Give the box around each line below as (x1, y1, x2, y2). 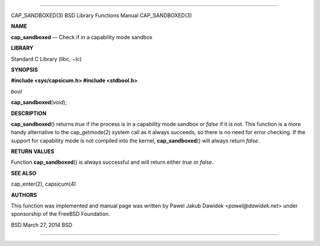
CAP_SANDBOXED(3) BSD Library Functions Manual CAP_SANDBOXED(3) (11, 12, 193, 19)
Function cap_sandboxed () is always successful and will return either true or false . (11, 158, 214, 166)
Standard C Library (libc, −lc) (11, 55, 82, 62)
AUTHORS (11, 191, 37, 198)
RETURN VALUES (11, 148, 55, 155)
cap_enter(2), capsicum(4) (11, 180, 76, 187)
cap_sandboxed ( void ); (11, 99, 68, 106)
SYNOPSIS (11, 66, 39, 73)
